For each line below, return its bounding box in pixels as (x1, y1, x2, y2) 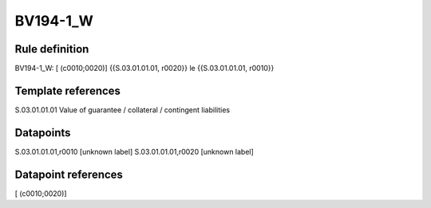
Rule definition (14, 42, 89, 56)
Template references (14, 84, 121, 97)
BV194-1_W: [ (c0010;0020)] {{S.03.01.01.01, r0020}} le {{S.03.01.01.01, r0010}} (14, 64, 275, 73)
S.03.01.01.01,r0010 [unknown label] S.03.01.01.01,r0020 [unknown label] (14, 147, 255, 156)
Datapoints (14, 126, 71, 139)
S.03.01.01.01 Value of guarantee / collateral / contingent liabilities (14, 104, 231, 115)
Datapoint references (14, 167, 124, 181)
